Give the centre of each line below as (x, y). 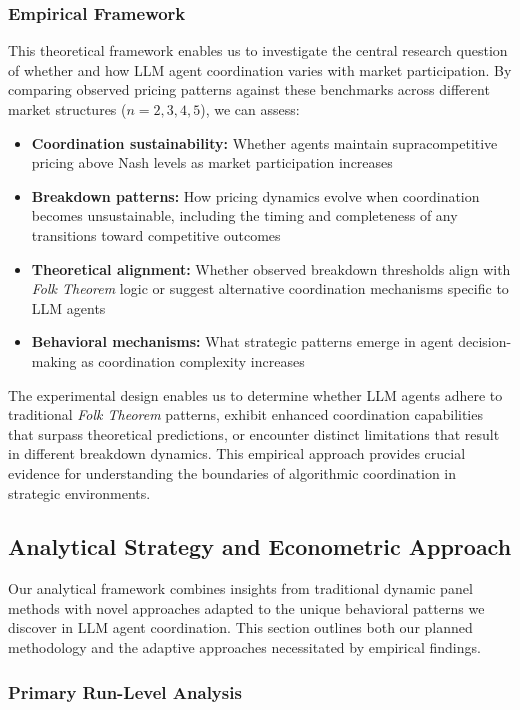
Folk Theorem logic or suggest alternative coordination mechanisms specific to (270, 288)
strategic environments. (79, 492)
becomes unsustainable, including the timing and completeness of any (244, 215)
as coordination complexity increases (193, 360)
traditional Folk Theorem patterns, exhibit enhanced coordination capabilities (245, 414)
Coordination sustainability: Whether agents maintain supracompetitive (264, 142)
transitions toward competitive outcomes (156, 234)
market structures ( (67, 109)
